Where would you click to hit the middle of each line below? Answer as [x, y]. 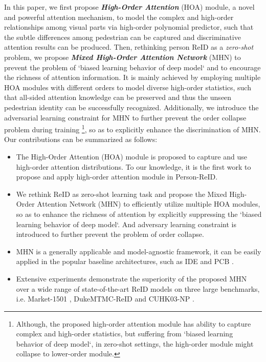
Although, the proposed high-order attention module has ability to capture [134, 323]
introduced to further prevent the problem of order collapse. [110, 234]
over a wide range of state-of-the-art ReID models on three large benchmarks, [138, 288]
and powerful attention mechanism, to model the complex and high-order [119, 17]
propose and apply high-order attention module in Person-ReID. [117, 177]
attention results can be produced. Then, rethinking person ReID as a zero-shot [129, 47]
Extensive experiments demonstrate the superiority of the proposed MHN [131, 278]
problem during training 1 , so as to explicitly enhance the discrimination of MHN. [132, 128]
